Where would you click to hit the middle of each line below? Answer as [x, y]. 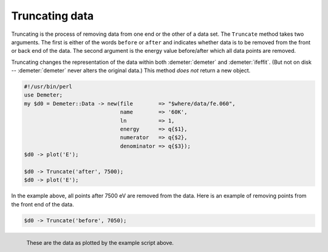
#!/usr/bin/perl [48, 87]
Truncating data [53, 16]
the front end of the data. [43, 204]
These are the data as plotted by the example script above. [100, 242]
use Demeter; [43, 95]
